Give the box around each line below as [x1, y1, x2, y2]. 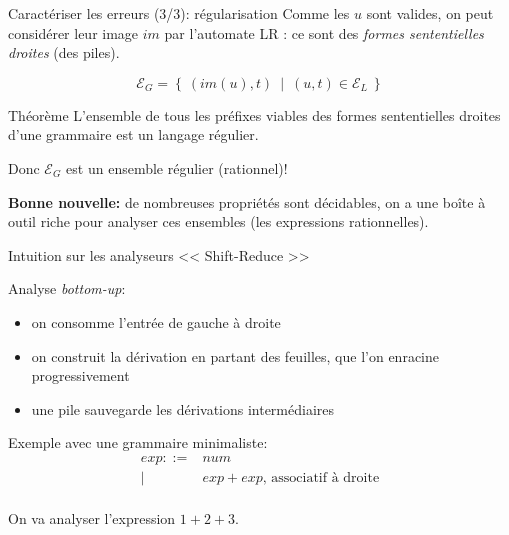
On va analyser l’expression [8, 508, 176, 528]
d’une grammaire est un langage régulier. [8, 124, 259, 145]
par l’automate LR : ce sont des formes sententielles [164, 22, 484, 43]
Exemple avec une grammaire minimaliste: [8, 432, 268, 453]
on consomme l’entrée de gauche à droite [31, 311, 281, 332]
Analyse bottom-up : [8, 278, 126, 299]
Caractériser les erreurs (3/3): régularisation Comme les [8, 3, 350, 23]
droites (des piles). [8, 42, 120, 63]
